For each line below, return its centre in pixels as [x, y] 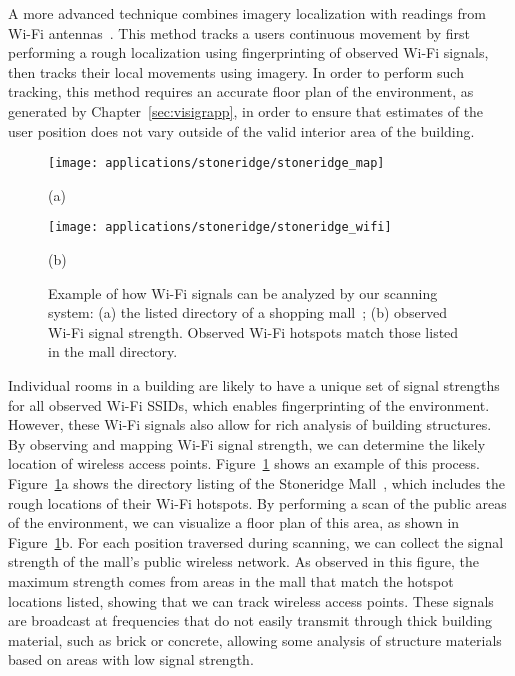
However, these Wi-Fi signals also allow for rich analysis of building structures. [250, 424]
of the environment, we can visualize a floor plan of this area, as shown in [234, 522]
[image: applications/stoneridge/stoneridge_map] [216, 163]
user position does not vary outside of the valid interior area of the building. [241, 130]
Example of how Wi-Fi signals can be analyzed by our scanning [243, 292]
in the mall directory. [113, 351]
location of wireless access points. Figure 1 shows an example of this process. [244, 463]
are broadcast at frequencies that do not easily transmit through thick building [250, 620]
